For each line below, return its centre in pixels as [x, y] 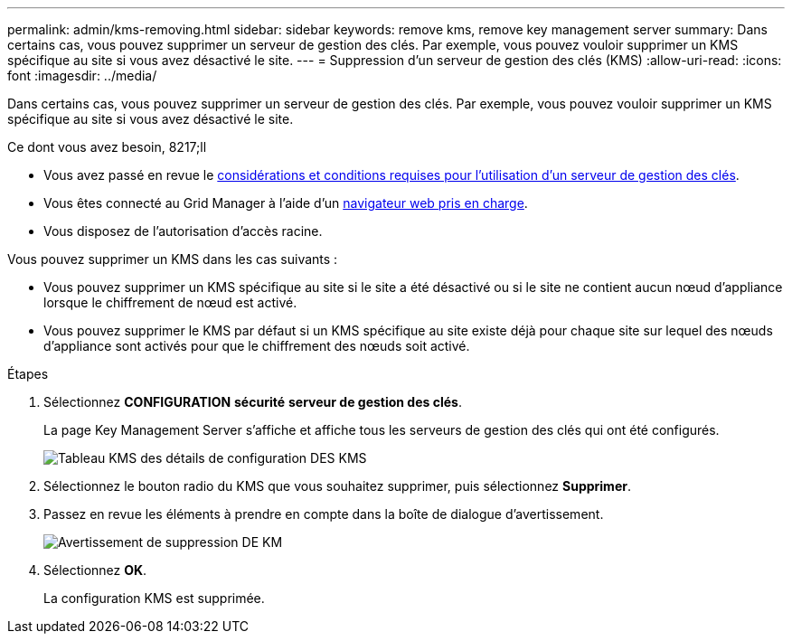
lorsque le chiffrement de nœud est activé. [170, 302]
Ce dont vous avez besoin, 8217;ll [107, 147]
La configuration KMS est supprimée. [154, 598]
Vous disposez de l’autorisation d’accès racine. [183, 231]
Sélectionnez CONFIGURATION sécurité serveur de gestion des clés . [253, 402]
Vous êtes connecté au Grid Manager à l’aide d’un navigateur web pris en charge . [286, 203]
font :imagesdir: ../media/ [82, 75]
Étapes [28, 374]
